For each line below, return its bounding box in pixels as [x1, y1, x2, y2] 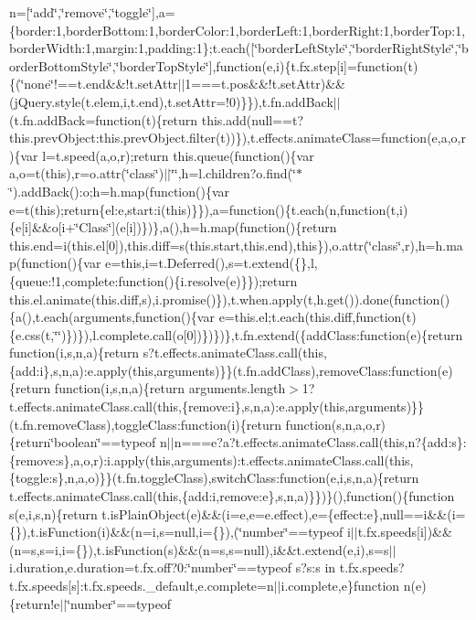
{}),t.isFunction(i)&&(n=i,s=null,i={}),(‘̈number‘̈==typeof [9, 522, 344, 541]
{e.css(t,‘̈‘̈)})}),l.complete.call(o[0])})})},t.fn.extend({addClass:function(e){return [9, 325, 463, 344]
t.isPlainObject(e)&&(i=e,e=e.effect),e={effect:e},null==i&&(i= [101, 504, 466, 523]
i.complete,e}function [280, 576, 400, 594]
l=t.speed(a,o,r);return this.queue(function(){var [42, 145, 314, 165]
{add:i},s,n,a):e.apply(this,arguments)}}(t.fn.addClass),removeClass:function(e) [9, 360, 453, 379]
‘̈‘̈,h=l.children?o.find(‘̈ [170, 164, 296, 183]
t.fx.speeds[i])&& [357, 522, 452, 541]
